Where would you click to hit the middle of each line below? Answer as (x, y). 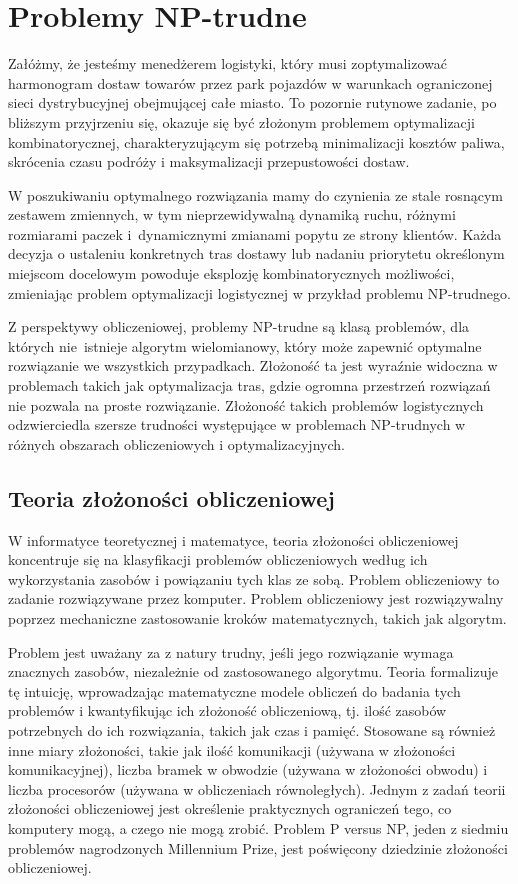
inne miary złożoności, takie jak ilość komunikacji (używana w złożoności (232, 749)
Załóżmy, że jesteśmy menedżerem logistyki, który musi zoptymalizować (227, 63)
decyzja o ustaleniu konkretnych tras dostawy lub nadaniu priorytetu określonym (256, 253)
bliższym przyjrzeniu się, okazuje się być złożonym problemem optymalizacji (242, 121)
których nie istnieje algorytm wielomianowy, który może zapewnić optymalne (245, 345)
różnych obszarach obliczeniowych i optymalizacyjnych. (176, 443)
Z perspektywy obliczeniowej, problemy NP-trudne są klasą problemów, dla (239, 326)
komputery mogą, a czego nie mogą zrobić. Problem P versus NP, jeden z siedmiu (258, 827)
